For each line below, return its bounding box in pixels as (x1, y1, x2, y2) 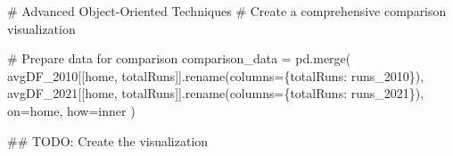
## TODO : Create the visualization (7, 131, 209, 150)
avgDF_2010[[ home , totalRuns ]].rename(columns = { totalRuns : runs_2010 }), (7, 66, 424, 85)
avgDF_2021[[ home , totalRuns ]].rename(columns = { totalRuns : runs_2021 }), (7, 84, 424, 103)
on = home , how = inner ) (7, 101, 136, 119)
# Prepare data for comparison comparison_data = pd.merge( (7, 49, 351, 68)
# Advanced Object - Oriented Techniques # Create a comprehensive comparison (7, 2, 447, 20)
